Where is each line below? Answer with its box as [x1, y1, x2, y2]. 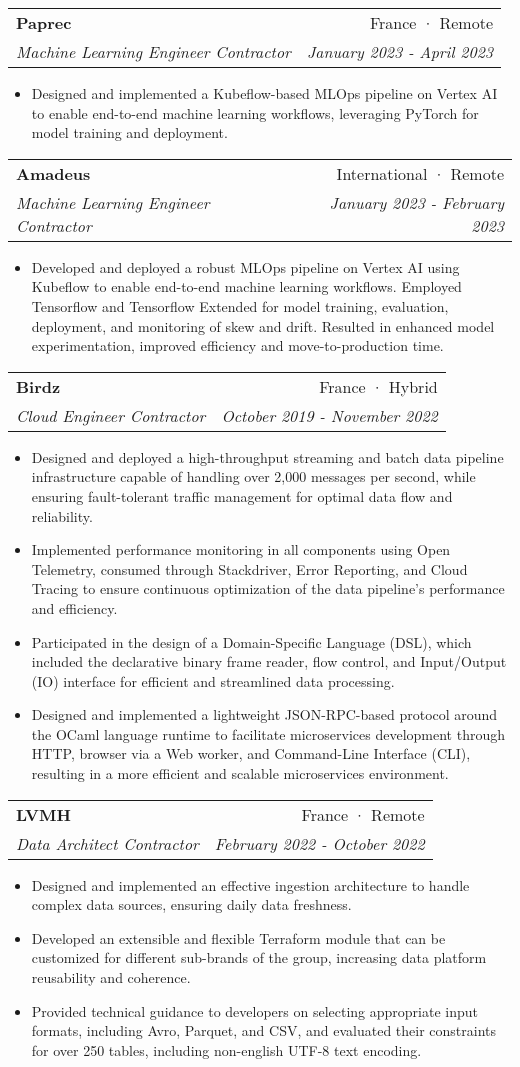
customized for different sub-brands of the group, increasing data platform [31, 947, 487, 968]
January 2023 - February [329, 190, 504, 214]
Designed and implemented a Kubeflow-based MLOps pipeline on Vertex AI [31, 83, 498, 103]
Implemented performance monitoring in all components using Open [31, 539, 451, 560]
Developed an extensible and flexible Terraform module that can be [31, 927, 446, 948]
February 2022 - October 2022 [214, 831, 425, 855]
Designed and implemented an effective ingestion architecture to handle [31, 874, 470, 895]
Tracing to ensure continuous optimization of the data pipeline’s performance [31, 578, 505, 599]
